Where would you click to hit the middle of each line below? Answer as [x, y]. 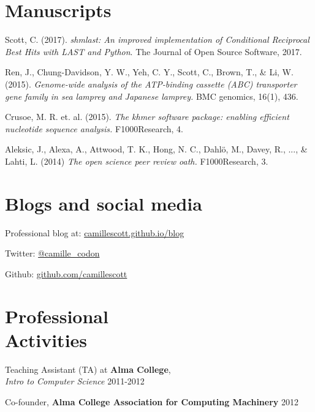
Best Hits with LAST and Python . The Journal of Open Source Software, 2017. [154, 51]
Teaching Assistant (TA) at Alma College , [88, 369]
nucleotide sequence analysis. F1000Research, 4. [94, 128]
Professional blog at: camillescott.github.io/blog [95, 232]
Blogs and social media [104, 203]
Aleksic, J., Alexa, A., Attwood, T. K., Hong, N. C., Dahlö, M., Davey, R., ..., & [156, 149]
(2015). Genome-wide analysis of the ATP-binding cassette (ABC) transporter [151, 84]
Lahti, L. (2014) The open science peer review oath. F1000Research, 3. [137, 161]
